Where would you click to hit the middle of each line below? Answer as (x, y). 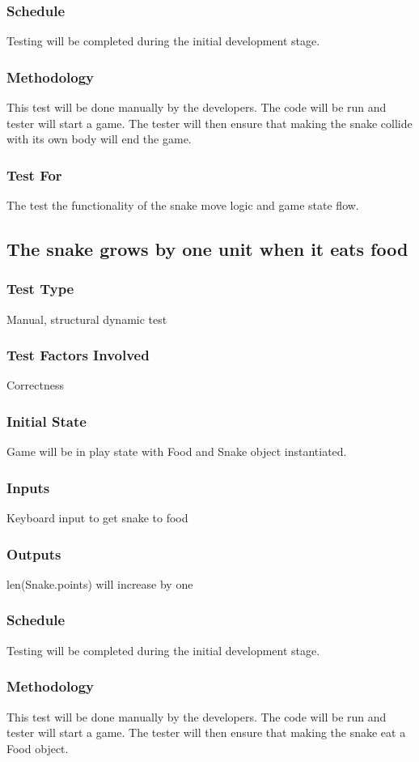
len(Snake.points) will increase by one (100, 583)
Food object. (38, 748)
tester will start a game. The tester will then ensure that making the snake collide (209, 123)
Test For (34, 175)
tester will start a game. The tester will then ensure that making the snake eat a (206, 732)
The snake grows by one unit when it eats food (207, 249)
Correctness (35, 385)
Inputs (28, 487)
